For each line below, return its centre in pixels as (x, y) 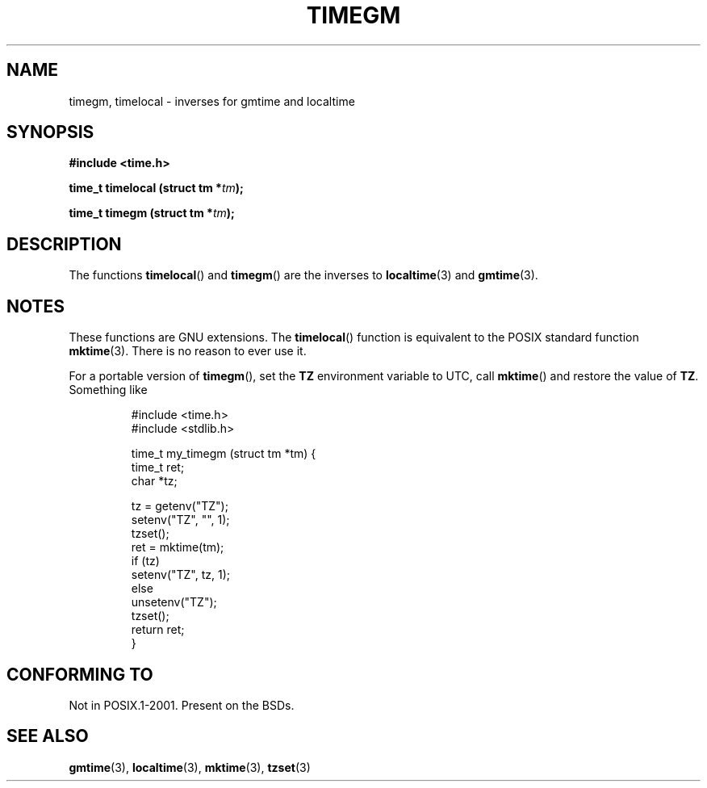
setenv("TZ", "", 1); (180, 520)
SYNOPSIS (50, 132)
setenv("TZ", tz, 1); (181, 575)
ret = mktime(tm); (178, 547)
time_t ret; (158, 467)
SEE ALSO (48, 736)
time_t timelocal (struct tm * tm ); (156, 188)
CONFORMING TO (80, 674)
